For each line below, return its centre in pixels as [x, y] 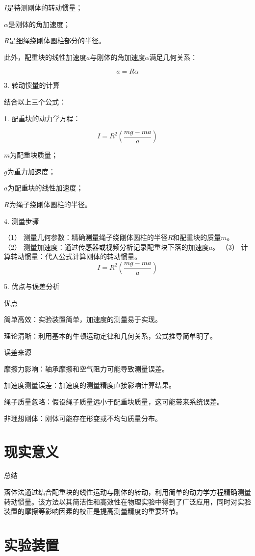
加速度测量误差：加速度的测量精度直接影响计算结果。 [90, 385]
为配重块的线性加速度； [45, 188]
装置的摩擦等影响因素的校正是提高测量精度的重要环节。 [93, 511]
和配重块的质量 [197, 237]
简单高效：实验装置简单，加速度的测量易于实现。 [83, 319]
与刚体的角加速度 [117, 57]
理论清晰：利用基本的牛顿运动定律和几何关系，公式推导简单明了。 [110, 335]
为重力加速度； [31, 171]
